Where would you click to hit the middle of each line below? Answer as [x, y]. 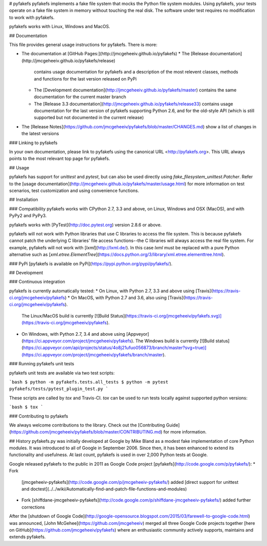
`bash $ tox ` [26, 407]
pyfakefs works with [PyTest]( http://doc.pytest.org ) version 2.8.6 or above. [85, 225]
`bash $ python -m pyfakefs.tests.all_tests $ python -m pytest [89, 382]
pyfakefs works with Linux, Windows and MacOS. [60, 27]
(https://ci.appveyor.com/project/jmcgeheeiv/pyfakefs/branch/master [92, 354]
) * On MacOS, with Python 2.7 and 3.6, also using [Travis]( [125, 298]
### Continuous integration [37, 282]
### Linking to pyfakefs [33, 143]
